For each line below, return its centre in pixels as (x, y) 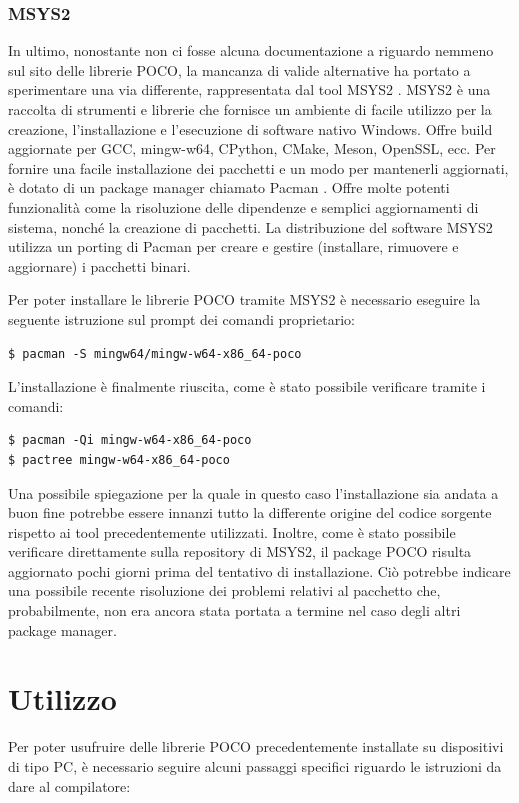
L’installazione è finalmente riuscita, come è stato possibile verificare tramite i (247, 386)
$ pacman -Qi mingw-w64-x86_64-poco (130, 440)
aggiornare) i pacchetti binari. (99, 265)
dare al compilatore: (69, 785)
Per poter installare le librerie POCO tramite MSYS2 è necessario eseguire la (244, 299)
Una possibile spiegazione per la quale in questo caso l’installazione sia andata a (253, 492)
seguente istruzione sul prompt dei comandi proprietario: (181, 318)
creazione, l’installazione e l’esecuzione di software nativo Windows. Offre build (250, 128)
